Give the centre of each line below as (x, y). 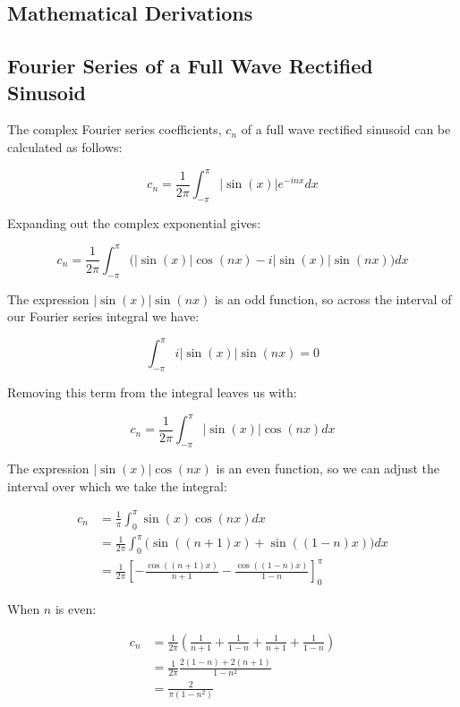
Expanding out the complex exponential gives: (134, 222)
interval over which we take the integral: (117, 486)
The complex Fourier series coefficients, (115, 129)
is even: (76, 609)
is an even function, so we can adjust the (328, 468)
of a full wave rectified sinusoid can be (346, 129)
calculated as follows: (65, 146)
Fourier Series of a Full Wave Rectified (190, 66)
